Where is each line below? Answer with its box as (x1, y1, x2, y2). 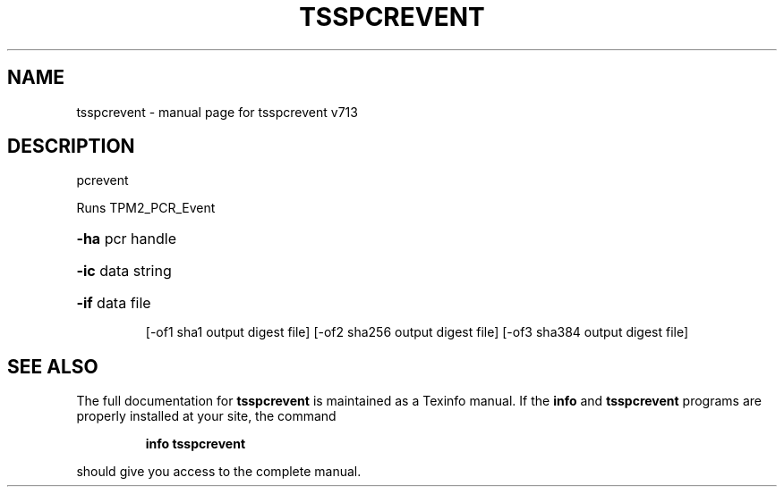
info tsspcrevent (145, 436, 246, 452)
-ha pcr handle (76, 230, 176, 248)
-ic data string (76, 262, 172, 280)
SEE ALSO (7, 355, 98, 378)
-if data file (76, 294, 151, 313)
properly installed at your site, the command (76, 408, 337, 424)
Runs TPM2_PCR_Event (76, 200, 216, 216)
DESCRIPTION (7, 135, 135, 158)
